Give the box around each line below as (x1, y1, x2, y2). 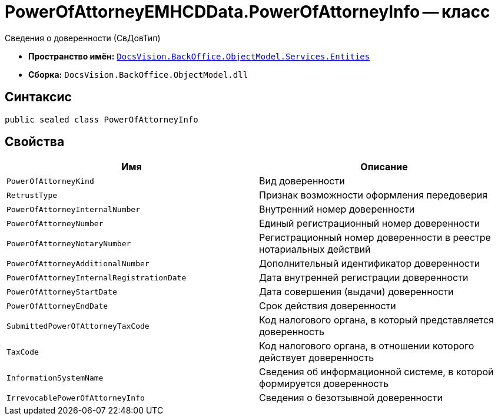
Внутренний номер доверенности (259, 203, 415, 216)
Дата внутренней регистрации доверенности (259, 272, 469, 284)
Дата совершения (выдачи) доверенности (259, 286, 454, 298)
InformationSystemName (6, 373, 104, 382)
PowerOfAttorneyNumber (6, 219, 104, 228)
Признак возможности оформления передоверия (259, 189, 488, 201)
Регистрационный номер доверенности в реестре (259, 232, 491, 244)
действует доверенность (259, 352, 374, 364)
